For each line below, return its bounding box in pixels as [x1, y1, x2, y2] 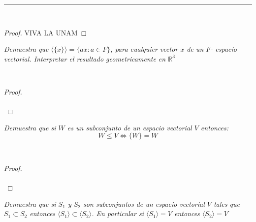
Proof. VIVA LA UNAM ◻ [4, 27, 87, 37]
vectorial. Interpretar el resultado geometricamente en [4, 53, 166, 63]
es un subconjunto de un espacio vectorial [67, 122, 192, 132]
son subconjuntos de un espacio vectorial [83, 198, 205, 209]
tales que [213, 198, 240, 209]
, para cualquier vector [110, 44, 178, 54]
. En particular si [92, 208, 144, 219]
